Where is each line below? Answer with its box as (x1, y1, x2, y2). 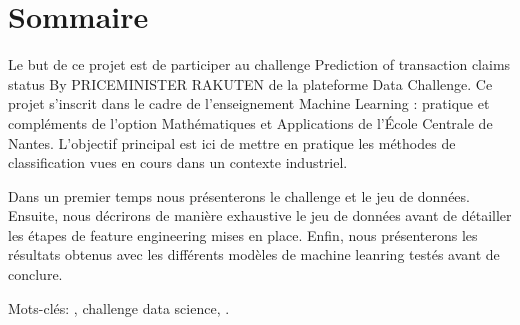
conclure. (8, 264, 63, 285)
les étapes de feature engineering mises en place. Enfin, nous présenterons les (8, 224, 478, 245)
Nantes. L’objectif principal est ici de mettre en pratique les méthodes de (8, 132, 456, 153)
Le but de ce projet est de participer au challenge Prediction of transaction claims (8, 54, 511, 75)
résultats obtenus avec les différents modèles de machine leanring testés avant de (8, 244, 500, 265)
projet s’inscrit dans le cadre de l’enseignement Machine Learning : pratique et (8, 93, 490, 114)
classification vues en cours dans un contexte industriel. (8, 152, 348, 173)
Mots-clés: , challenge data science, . (8, 297, 230, 318)
